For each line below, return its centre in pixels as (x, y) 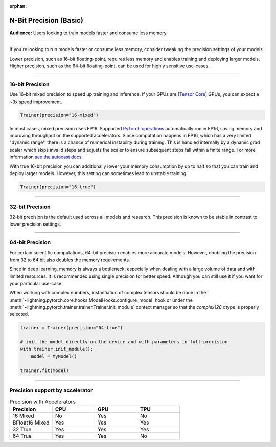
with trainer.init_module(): (57, 349)
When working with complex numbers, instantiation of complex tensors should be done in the (108, 293)
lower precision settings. (35, 224)
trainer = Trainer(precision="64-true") (71, 328)
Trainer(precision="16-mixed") (60, 115)
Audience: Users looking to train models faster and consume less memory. (89, 33)
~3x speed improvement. (36, 102)
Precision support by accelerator (51, 390)
